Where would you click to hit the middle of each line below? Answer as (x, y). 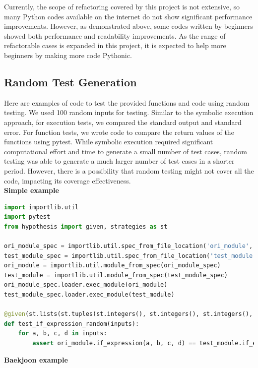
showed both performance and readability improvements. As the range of (115, 35)
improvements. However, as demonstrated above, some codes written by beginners (129, 26)
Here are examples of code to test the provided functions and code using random (127, 102)
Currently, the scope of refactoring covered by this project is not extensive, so (122, 6)
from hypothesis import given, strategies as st (86, 226)
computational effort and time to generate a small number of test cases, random (126, 151)
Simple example (32, 190)
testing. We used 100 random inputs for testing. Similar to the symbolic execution (129, 112)
